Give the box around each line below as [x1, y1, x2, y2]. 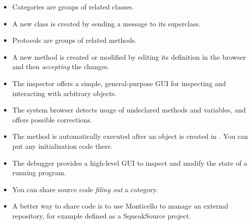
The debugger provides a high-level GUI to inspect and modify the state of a [12, 157, 248, 168]
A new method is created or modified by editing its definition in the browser [12, 51, 246, 62]
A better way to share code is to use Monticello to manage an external [12, 201, 229, 211]
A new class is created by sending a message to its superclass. [12, 18, 201, 28]
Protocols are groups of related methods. [12, 35, 137, 45]
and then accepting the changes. [12, 61, 110, 72]
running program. [12, 167, 66, 178]
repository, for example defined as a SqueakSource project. [12, 210, 191, 221]
